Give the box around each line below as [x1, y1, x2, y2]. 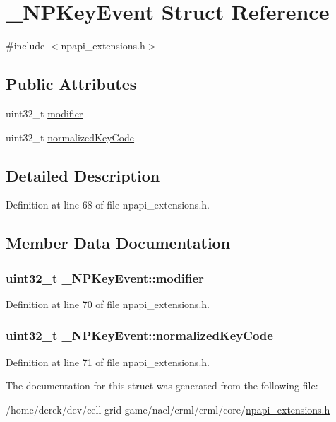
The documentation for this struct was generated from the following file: [6, 378, 318, 393]
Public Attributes [6, 73, 137, 95]
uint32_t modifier [6, 105, 83, 120]
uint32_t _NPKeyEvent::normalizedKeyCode [6, 327, 273, 344]
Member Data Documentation [6, 232, 231, 254]
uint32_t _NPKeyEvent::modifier [6, 269, 204, 286]
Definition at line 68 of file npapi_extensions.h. [6, 197, 210, 212]
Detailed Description [6, 164, 160, 186]
